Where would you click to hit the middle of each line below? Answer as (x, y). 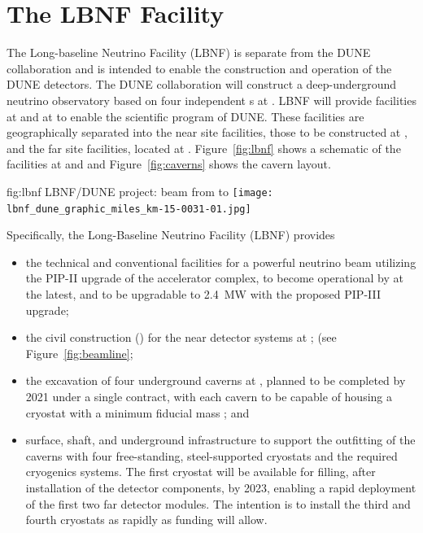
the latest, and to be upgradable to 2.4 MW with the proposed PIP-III (203, 293)
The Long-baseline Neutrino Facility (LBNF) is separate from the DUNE (189, 52)
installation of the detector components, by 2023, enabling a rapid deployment (221, 487)
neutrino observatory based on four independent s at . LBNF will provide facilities (211, 100)
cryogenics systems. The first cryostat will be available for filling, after (201, 472)
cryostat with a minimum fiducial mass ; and (137, 412)
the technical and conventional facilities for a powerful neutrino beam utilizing (221, 262)
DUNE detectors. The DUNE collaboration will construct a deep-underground (202, 84)
